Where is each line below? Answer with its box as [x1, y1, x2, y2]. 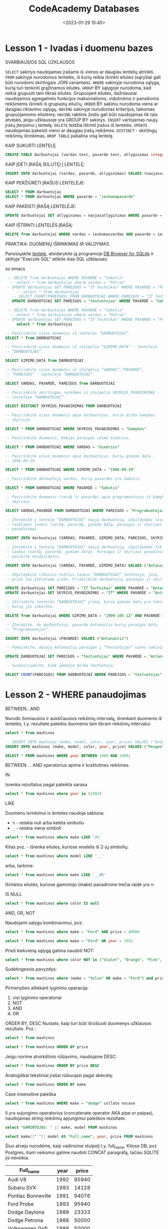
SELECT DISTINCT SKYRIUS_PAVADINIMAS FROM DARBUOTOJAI [5, 404, 122, 409]
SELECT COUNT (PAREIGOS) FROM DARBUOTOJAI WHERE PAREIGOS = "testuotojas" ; [5, 672, 164, 677]
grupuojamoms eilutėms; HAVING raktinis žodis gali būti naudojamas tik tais [5, 111, 158, 117]
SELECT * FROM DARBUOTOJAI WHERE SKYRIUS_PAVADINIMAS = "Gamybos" [5, 427, 146, 432]
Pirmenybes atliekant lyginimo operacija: [5, 985, 89, 991]
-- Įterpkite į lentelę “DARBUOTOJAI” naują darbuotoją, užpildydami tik [5, 545, 162, 550]
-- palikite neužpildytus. [5, 554, 61, 559]
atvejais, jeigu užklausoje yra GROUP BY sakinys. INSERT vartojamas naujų [5, 116, 158, 123]
